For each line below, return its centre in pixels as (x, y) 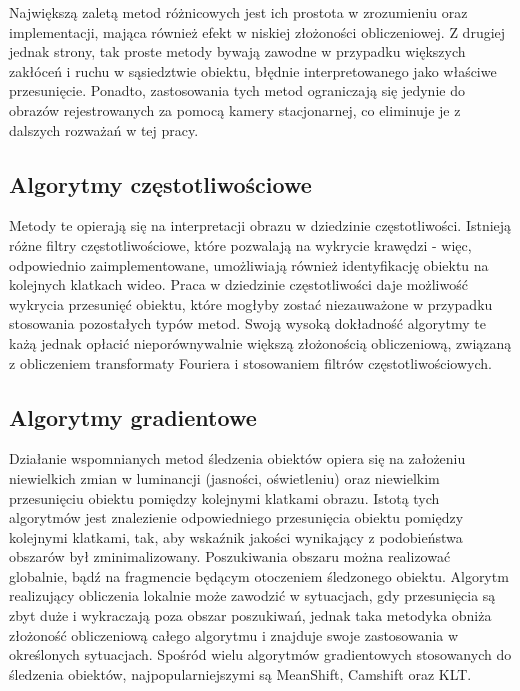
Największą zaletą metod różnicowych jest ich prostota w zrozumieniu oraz (238, 12)
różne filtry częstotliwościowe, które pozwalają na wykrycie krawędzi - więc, (240, 244)
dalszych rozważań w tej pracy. (104, 129)
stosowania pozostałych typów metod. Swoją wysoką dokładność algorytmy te (247, 323)
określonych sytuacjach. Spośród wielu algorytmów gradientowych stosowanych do (260, 654)
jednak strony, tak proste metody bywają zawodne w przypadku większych (237, 51)
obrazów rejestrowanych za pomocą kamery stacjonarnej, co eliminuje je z (235, 109)
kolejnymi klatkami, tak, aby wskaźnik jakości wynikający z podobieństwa (236, 536)
